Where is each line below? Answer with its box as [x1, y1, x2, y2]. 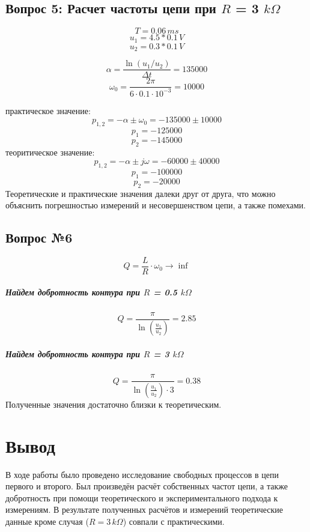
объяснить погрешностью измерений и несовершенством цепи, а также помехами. [5, 199, 306, 211]
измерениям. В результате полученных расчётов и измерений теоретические [5, 503, 284, 516]
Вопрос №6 [5, 228, 73, 247]
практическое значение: [5, 104, 91, 116]
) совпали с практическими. [123, 515, 225, 528]
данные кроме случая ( [5, 515, 89, 528]
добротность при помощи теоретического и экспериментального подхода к [5, 491, 278, 504]
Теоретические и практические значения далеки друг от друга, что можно [5, 187, 276, 199]
